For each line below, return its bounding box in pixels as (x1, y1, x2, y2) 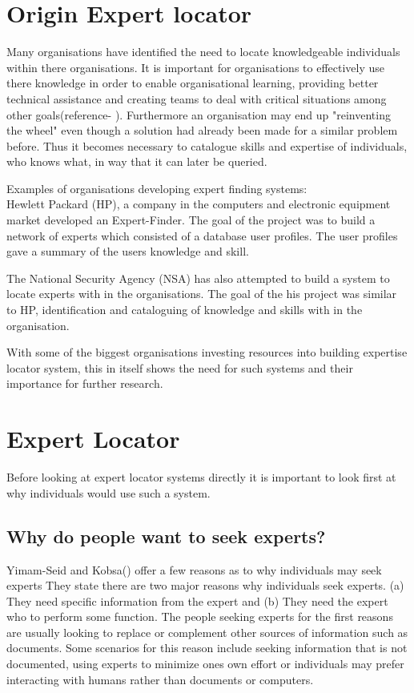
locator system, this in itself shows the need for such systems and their (6, 359, 353, 376)
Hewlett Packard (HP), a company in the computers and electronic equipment (6, 195, 391, 212)
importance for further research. (6, 375, 163, 392)
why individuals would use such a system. (6, 484, 211, 501)
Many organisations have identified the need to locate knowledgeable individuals (6, 43, 400, 60)
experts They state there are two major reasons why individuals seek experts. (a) (6, 577, 404, 594)
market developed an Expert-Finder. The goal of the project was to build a (6, 212, 376, 228)
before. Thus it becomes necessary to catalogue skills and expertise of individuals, (6, 137, 408, 154)
